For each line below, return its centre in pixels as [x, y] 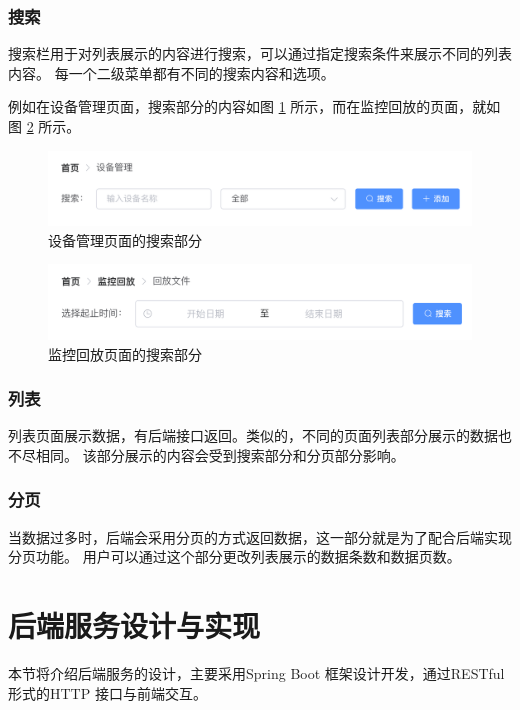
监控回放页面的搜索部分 [125, 353]
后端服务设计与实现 [134, 625]
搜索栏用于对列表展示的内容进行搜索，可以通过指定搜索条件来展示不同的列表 [260, 53]
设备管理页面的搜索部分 [125, 239]
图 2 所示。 [44, 126]
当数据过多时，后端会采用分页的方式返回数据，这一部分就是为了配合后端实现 [260, 536]
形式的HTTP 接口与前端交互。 [107, 692]
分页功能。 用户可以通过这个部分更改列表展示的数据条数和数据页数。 [234, 556]
